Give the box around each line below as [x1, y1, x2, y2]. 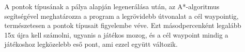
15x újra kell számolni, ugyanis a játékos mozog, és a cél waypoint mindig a [4, 29, 229, 39]
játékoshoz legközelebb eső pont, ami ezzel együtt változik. [4, 39, 178, 49]
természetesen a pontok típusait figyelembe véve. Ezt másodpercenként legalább [4, 20, 241, 30]
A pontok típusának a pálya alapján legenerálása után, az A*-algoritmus [4, 1, 220, 11]
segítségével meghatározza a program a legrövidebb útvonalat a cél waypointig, [4, 11, 239, 21]
